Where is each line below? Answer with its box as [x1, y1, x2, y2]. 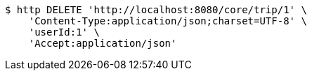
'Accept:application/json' [28, 38, 177, 49]
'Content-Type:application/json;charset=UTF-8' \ [28, 15, 307, 26]
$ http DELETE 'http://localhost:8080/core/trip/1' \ [5, 4, 307, 15]
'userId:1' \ [28, 26, 100, 38]
